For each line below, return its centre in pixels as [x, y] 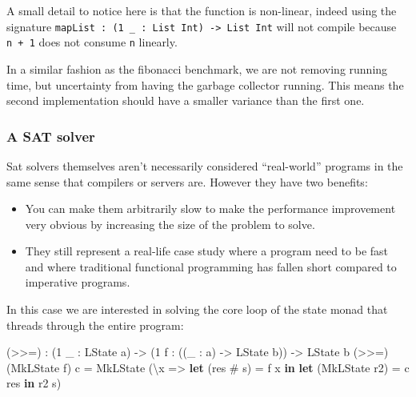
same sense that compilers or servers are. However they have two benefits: [187, 181]
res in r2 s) [34, 383]
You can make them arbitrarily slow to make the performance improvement [210, 209]
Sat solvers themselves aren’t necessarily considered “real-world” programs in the [205, 165]
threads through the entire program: [95, 325]
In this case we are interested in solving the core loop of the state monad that [197, 309]
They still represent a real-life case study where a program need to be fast [207, 251]
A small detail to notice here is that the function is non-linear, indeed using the [202, 10]
